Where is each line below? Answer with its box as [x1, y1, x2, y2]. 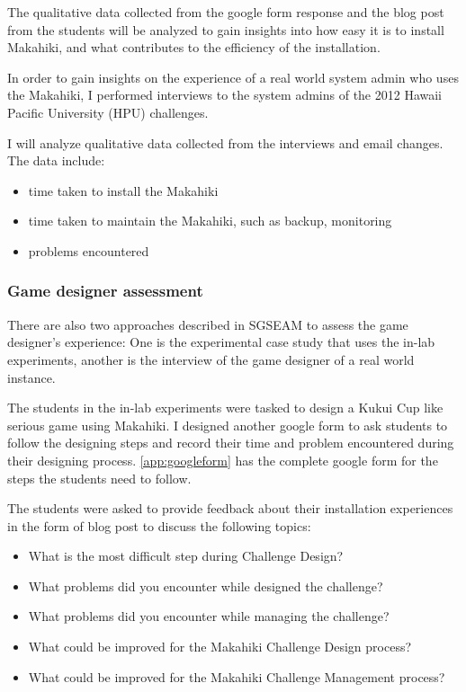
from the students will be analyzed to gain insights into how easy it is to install [7, 20, 444, 39]
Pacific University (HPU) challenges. [7, 102, 209, 121]
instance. [7, 368, 56, 386]
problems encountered [28, 241, 149, 260]
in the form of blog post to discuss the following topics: [7, 516, 311, 535]
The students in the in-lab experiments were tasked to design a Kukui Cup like [7, 398, 444, 417]
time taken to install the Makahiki [28, 181, 219, 200]
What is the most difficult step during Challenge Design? [28, 546, 344, 565]
